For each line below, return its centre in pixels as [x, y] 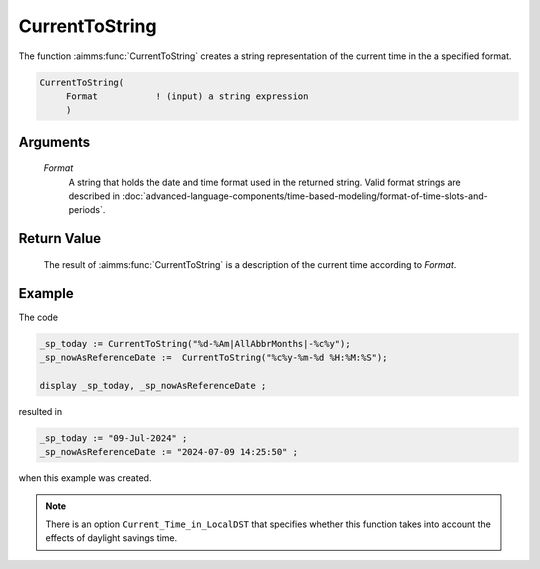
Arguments [54, 141]
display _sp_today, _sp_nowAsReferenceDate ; [153, 385]
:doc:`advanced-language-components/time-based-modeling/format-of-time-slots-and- [305, 196]
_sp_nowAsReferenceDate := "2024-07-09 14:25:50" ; [169, 452]
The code [38, 317]
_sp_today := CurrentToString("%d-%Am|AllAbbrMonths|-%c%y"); [195, 343]
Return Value [60, 238]
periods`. [87, 210]
